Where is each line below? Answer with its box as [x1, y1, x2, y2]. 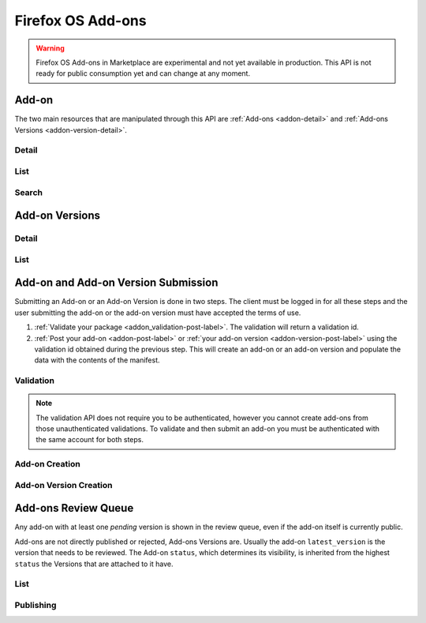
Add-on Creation [14, 459, 80, 470]
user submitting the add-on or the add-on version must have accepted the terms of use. [14, 308, 301, 317]
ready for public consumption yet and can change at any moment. [35, 69, 251, 78]
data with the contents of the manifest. [34, 355, 160, 365]
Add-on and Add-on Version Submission [14, 276, 219, 290]
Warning [35, 43, 65, 53]
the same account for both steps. [35, 435, 144, 445]
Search [14, 186, 43, 197]
